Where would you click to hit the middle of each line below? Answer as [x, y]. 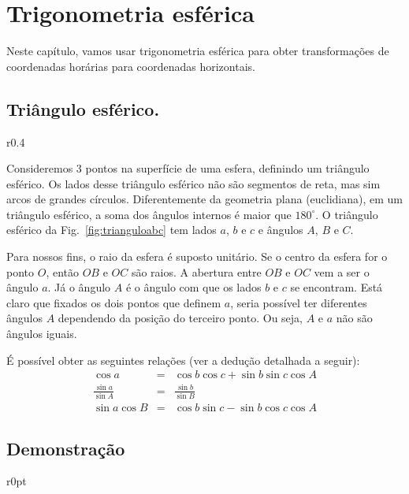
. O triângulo [347, 214]
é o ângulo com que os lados [193, 287]
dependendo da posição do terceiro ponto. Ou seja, [180, 318]
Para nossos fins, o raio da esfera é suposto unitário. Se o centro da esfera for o [197, 256]
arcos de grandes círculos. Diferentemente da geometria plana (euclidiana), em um [205, 199]
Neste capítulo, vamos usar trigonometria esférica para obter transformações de [198, 51]
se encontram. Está [336, 287]
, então [62, 271]
